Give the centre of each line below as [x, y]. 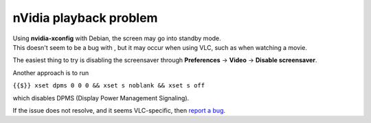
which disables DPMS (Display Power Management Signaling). [101, 98]
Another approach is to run [51, 72]
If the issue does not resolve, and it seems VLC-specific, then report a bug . [119, 110]
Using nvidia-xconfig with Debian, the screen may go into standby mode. [117, 38]
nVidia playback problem [85, 18]
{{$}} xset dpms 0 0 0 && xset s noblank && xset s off [109, 86]
